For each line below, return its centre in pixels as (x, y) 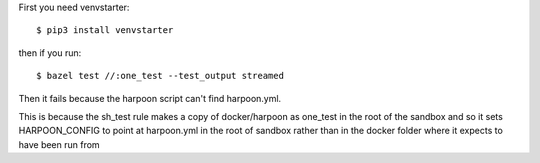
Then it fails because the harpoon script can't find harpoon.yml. (150, 98)
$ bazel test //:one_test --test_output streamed (160, 76)
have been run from (59, 144)
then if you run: (50, 52)
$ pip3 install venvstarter (105, 30)
